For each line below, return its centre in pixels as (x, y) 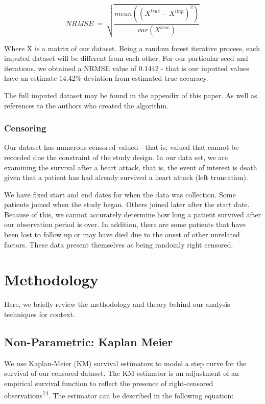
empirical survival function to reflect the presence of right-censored (109, 383)
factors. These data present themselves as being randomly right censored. (119, 244)
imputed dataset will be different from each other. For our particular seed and (126, 58)
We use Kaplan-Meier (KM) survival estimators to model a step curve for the (125, 363)
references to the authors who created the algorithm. (86, 105)
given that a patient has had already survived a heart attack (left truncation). (126, 177)
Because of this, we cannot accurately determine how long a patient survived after (132, 214)
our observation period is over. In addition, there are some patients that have (125, 224)
